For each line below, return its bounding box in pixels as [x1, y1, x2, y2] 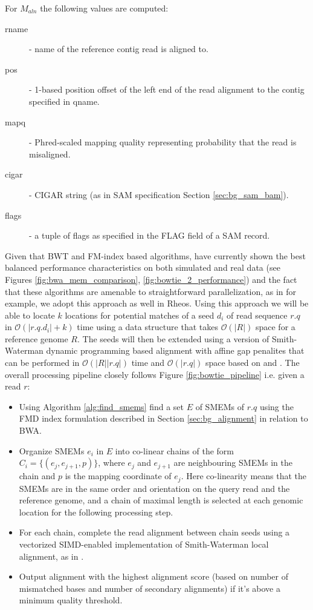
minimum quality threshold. [19, 594, 123, 606]
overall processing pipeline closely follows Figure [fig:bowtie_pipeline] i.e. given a [5, 368, 305, 380]
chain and [19, 469, 56, 482]
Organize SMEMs [19, 444, 85, 457]
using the [259, 400, 294, 413]
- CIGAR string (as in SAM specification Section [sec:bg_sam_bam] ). [29, 188, 289, 201]
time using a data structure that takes [77, 320, 218, 333]
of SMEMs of [195, 400, 245, 413]
